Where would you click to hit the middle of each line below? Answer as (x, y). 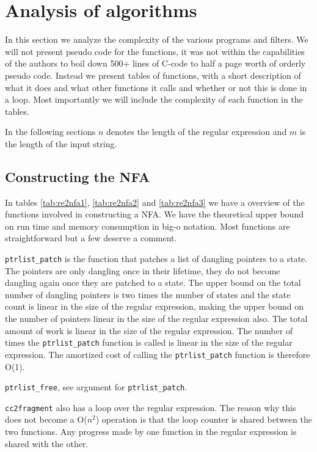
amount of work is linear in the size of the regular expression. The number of (149, 330)
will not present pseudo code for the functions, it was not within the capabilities (155, 51)
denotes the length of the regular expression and (197, 132)
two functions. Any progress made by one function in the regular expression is (151, 432)
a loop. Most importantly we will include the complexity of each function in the (154, 99)
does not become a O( (46, 419)
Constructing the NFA (78, 176)
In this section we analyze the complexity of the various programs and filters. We (157, 39)
